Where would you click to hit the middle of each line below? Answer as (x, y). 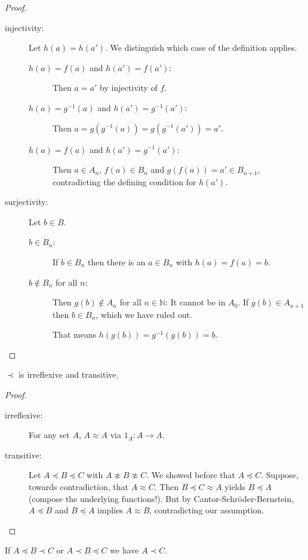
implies (110, 510)
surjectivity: (27, 202)
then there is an (117, 261)
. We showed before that (191, 475)
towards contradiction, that (79, 486)
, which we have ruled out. (144, 314)
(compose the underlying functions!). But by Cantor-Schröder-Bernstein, (161, 498)
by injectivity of (129, 88)
